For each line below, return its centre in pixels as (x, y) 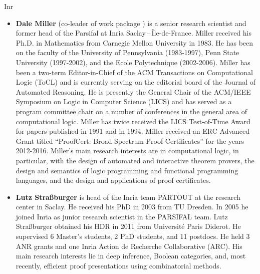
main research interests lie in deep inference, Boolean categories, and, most (131, 256)
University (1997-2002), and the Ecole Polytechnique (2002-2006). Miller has (133, 62)
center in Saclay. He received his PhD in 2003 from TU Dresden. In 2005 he (132, 207)
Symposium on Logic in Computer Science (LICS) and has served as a (124, 101)
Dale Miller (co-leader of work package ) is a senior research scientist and (131, 23)
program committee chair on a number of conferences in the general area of (131, 111)
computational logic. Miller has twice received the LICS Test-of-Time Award (133, 121)
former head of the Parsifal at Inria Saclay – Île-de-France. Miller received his (134, 33)
